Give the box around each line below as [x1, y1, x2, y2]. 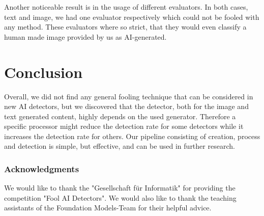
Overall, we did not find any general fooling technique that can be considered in [4, 91, 253, 101]
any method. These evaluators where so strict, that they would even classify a [4, 21, 247, 32]
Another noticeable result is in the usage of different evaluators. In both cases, [4, 2, 248, 12]
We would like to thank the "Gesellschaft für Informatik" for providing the [4, 182, 236, 193]
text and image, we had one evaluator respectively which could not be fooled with [4, 11, 259, 22]
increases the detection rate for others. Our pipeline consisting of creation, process [4, 130, 260, 141]
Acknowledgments [4, 162, 79, 175]
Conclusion [4, 61, 83, 82]
